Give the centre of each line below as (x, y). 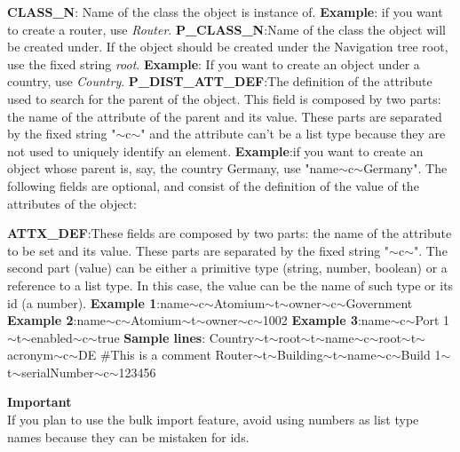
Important (40, 402)
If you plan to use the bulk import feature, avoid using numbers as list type (213, 420)
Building (300, 355)
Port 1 (432, 320)
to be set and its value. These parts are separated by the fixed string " (198, 250)
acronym (31, 355)
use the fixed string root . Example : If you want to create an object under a (214, 63)
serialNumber (58, 372)
